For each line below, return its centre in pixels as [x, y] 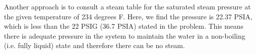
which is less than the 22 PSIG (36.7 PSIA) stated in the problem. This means [124, 26]
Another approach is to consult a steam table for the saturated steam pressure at [128, 6]
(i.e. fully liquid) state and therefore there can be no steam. [95, 45]
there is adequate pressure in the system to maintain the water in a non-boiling [125, 35]
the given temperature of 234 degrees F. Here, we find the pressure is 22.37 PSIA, [128, 16]
